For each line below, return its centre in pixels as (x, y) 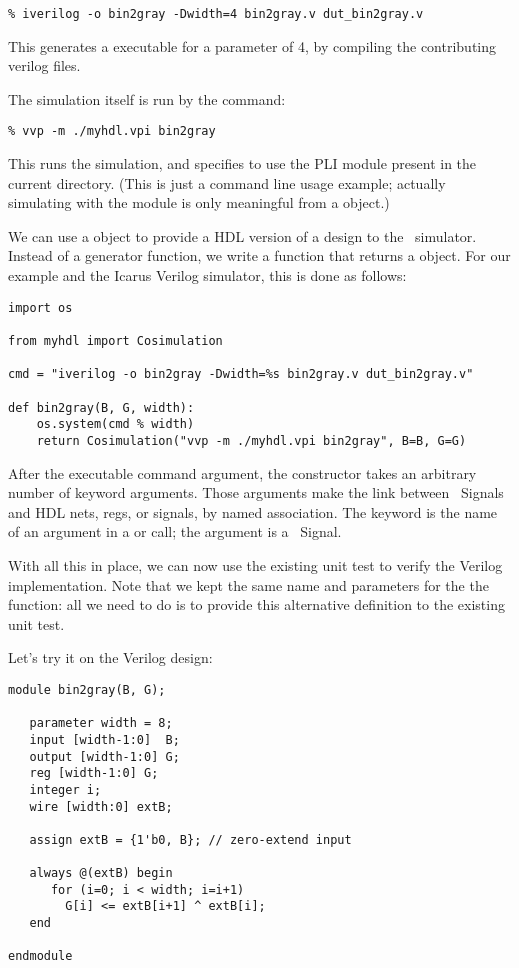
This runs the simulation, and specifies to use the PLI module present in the (242, 163)
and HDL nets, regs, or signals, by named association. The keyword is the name (253, 511)
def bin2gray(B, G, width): (101, 407)
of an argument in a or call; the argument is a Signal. (175, 531)
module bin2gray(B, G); (87, 689)
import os (40, 307)
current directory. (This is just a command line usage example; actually (227, 182)
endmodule (40, 956)
